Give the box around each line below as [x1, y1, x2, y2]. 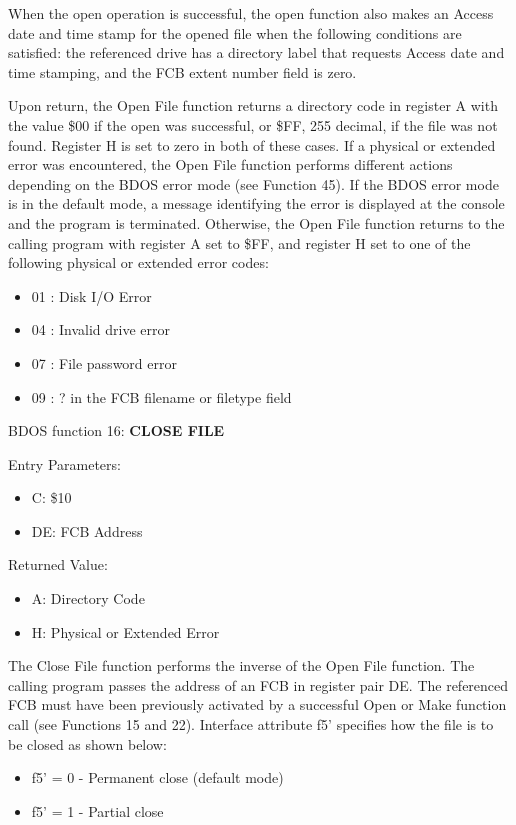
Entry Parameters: [8, 453, 121, 474]
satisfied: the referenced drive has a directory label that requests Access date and [8, 42, 505, 63]
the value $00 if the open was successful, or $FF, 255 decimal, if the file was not [8, 114, 498, 135]
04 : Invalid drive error [31, 319, 171, 340]
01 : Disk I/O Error [31, 285, 152, 306]
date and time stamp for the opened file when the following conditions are [8, 22, 462, 43]
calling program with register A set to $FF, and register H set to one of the [8, 232, 471, 253]
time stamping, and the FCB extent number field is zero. [8, 61, 357, 82]
